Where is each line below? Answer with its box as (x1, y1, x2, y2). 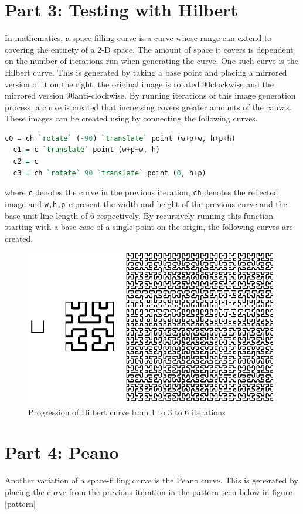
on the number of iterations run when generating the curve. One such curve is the (5, 55, 298, 67)
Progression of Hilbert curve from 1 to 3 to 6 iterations (28, 405, 226, 418)
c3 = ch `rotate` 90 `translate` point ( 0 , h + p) (13, 168, 206, 177)
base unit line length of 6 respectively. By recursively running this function (5, 209, 274, 221)
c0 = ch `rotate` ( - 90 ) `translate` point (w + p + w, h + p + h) (5, 134, 236, 143)
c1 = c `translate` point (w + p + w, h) (13, 146, 160, 154)
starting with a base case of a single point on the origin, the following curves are (5, 221, 293, 233)
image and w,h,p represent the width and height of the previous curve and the (5, 197, 287, 209)
